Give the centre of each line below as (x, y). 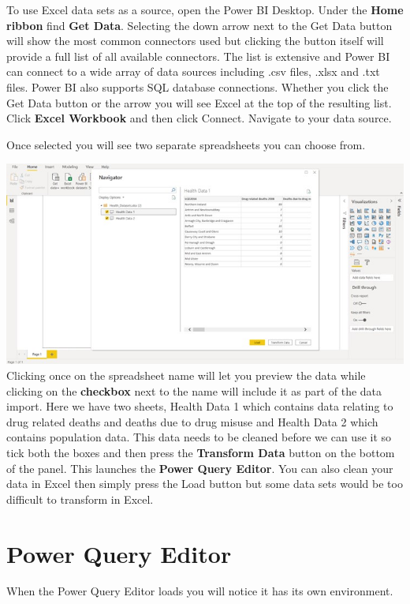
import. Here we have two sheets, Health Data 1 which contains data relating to (200, 406)
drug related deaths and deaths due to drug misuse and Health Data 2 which (192, 421)
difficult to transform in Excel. (80, 499)
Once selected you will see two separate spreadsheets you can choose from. (186, 144)
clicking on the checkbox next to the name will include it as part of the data (194, 390)
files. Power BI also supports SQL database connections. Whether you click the (198, 86)
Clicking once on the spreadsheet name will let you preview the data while (186, 375)
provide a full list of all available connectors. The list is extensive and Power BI (198, 56)
